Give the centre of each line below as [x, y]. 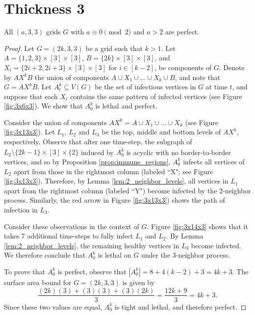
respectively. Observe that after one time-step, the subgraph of [98, 142]
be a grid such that [114, 48]
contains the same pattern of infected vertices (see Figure [156, 96]
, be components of [183, 67]
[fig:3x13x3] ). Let [29, 132]
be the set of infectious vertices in [145, 87]
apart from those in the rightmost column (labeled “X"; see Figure [113, 171]
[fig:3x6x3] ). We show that [43, 106]
